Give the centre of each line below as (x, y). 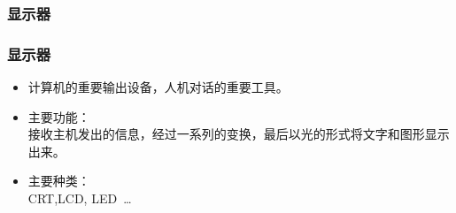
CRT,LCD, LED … (80, 198)
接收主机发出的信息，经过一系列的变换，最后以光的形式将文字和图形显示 (239, 134)
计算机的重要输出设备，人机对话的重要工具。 (158, 87)
